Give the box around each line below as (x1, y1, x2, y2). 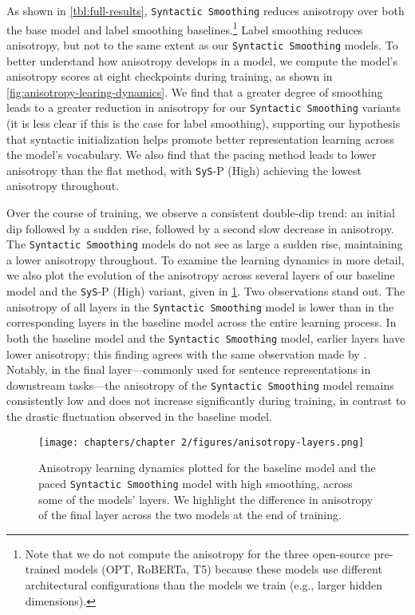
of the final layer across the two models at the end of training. (38, 506, 342, 523)
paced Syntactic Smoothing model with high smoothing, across (38, 474, 353, 491)
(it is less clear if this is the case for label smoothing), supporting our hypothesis (6, 115, 401, 131)
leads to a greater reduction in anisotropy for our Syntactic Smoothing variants (6, 99, 401, 116)
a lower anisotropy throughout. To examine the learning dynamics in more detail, (6, 251, 405, 268)
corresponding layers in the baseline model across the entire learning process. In (6, 314, 397, 331)
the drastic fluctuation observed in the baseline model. (6, 408, 272, 425)
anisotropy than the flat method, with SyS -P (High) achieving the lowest (6, 161, 362, 178)
